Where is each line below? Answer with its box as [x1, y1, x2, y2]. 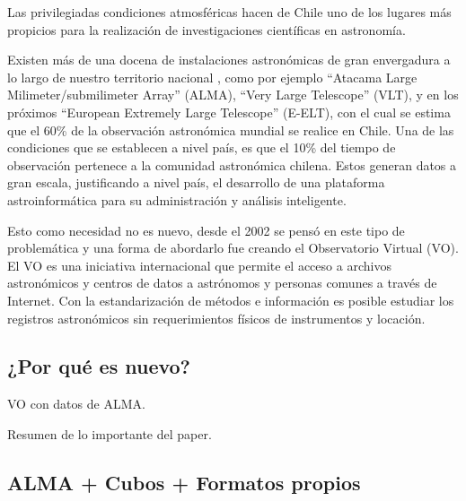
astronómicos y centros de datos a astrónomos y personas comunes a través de [7, 273, 437, 292]
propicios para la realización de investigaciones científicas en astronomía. [7, 20, 406, 39]
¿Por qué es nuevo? [7, 352, 191, 380]
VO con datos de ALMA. [7, 394, 145, 413]
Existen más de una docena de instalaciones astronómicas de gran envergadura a [7, 50, 451, 69]
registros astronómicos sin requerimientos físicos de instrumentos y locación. [7, 308, 426, 327]
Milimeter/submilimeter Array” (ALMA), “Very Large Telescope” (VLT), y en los [7, 85, 459, 104]
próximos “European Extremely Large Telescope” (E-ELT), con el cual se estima [7, 102, 451, 121]
